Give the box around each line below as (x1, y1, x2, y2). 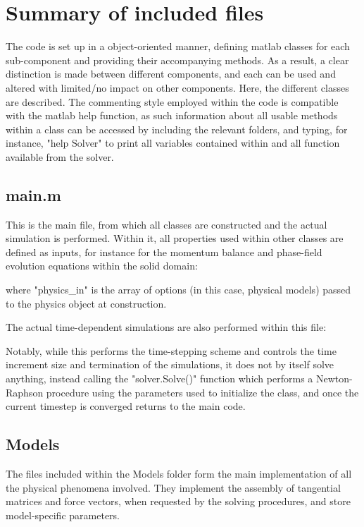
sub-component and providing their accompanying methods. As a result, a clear (6, 52, 349, 67)
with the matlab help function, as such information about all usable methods (6, 108, 338, 123)
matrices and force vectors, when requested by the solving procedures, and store (6, 494, 351, 509)
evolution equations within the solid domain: (6, 258, 198, 273)
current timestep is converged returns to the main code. (6, 399, 246, 413)
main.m (6, 183, 61, 205)
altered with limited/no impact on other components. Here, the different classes (6, 80, 349, 95)
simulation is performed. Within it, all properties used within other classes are (6, 231, 344, 246)
